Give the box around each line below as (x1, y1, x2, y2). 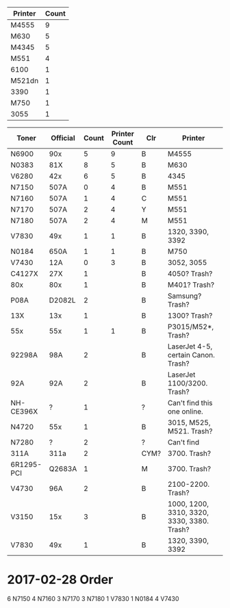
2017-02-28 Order (7, 572, 114, 587)
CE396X (10, 407, 38, 416)
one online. (167, 407, 203, 416)
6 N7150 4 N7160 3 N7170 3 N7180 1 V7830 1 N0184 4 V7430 (7, 594, 179, 603)
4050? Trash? (167, 269, 213, 278)
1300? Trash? (167, 311, 213, 320)
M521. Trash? (167, 427, 213, 435)
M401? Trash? (167, 280, 214, 290)
